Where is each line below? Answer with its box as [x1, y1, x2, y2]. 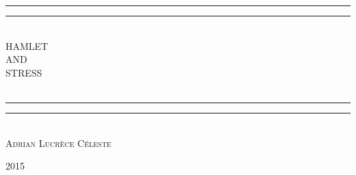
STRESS [5, 65, 42, 79]
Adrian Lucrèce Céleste [5, 135, 112, 150]
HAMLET [5, 38, 49, 53]
